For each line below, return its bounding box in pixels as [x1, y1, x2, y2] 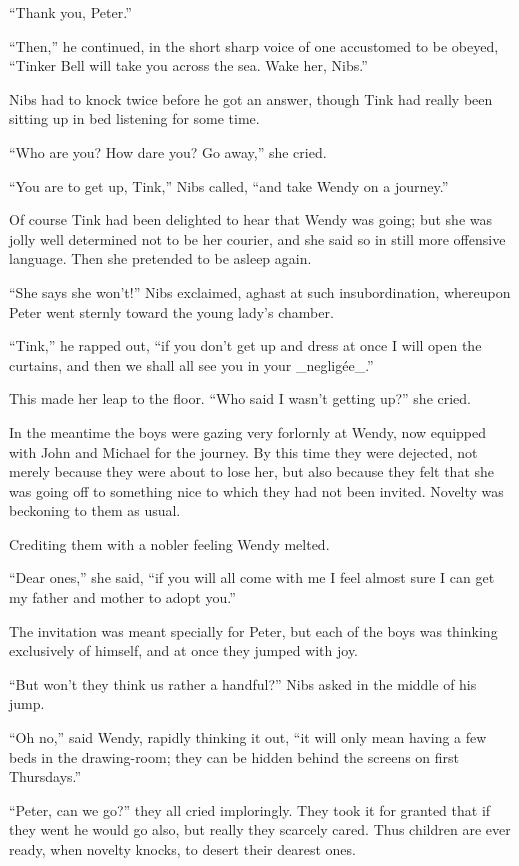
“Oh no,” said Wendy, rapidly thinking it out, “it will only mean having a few [9, 727, 487, 748]
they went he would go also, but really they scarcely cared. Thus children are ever [9, 819, 511, 840]
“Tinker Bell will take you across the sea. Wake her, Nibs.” [9, 55, 368, 76]
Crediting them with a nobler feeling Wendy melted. [9, 533, 330, 554]
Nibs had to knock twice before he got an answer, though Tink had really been [9, 88, 493, 109]
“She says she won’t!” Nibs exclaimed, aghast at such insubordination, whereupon [9, 281, 511, 302]
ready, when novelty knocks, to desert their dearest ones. [9, 839, 356, 859]
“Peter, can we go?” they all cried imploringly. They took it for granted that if [9, 799, 491, 820]
